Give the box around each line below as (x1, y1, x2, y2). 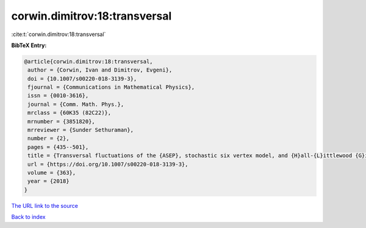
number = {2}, (27, 135, 70, 142)
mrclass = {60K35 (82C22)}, (27, 109, 112, 116)
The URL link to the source (11, 202, 79, 209)
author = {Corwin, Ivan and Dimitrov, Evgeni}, (27, 67, 173, 73)
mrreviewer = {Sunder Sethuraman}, (27, 127, 134, 134)
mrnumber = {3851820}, (27, 118, 96, 125)
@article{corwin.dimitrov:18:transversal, (24, 58, 153, 65)
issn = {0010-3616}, (27, 92, 89, 99)
